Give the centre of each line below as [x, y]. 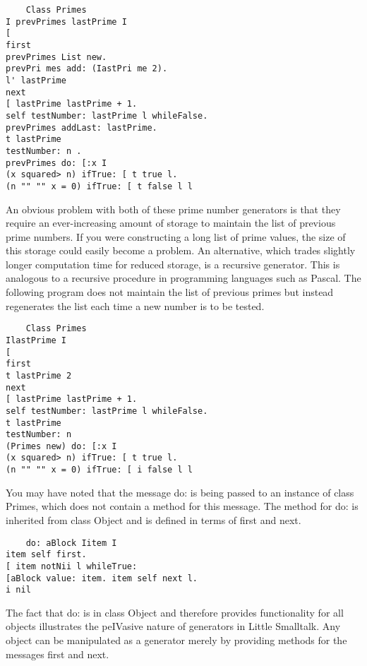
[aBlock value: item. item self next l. [102, 578]
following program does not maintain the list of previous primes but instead [170, 292]
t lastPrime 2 [39, 375]
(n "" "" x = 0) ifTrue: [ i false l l [99, 470]
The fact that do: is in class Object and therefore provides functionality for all [175, 612]
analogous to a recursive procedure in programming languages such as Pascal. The [183, 278]
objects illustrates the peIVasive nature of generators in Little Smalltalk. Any [173, 626]
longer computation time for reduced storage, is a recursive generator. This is [173, 264]
